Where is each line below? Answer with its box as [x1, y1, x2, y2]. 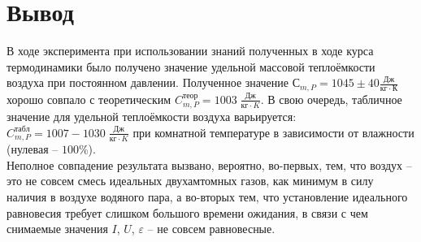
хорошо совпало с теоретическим [7, 90, 171, 107]
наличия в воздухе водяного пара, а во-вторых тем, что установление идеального [7, 188, 408, 205]
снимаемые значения [7, 220, 108, 237]
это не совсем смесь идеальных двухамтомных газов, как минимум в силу [7, 172, 374, 189]
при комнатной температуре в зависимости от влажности [132, 123, 414, 140]
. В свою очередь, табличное [260, 90, 402, 107]
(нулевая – [7, 140, 59, 158]
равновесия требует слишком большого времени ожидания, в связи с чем [7, 204, 368, 221]
